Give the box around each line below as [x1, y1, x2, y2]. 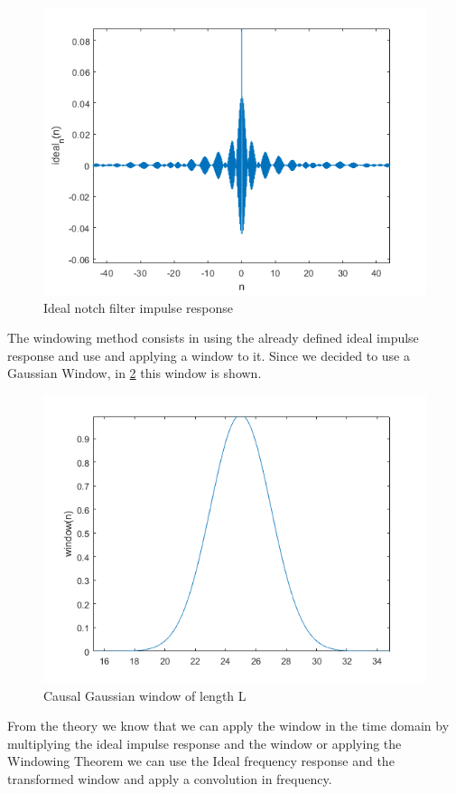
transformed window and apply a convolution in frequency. [7, 769, 332, 788]
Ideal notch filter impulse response [43, 298, 233, 317]
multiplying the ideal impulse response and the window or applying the [7, 733, 402, 752]
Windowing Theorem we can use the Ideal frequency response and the [7, 751, 395, 770]
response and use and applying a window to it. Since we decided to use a [7, 345, 410, 364]
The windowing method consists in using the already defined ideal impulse [7, 328, 419, 347]
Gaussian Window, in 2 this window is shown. [7, 364, 262, 383]
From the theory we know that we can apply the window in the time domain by [7, 716, 450, 735]
